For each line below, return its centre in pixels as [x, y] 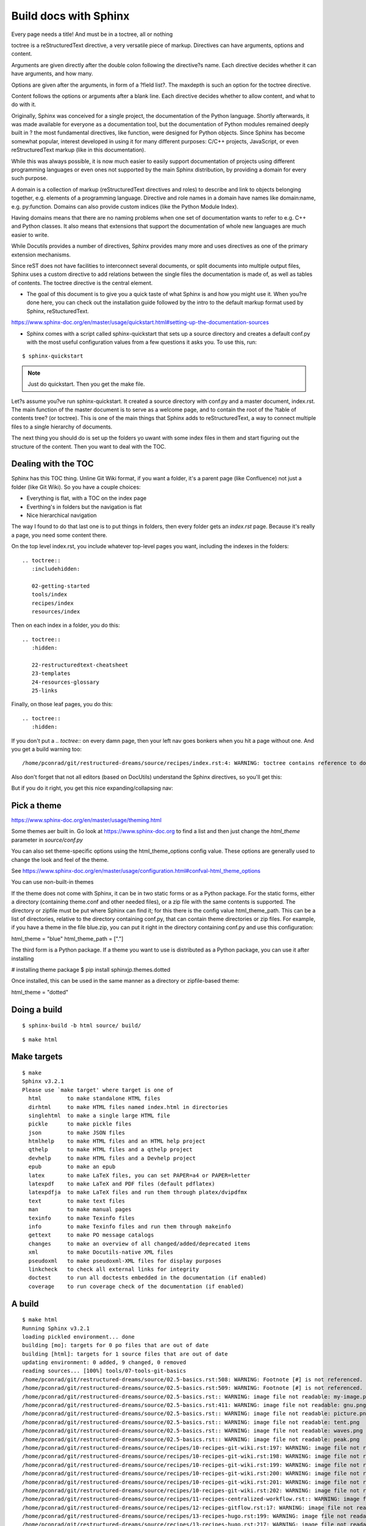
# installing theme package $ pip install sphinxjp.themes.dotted [91, 969]
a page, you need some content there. [59, 535]
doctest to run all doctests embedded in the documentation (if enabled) [147, 1278]
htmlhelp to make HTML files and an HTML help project [117, 1141]
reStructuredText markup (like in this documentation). [79, 150]
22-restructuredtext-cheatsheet [80, 665]
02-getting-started [61, 586]
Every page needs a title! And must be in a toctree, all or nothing [92, 34]
